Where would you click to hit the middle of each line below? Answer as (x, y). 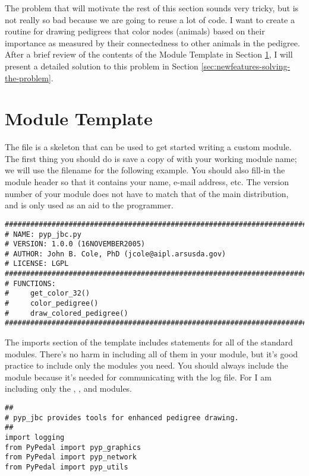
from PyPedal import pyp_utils (67, 467)
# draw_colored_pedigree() (67, 313)
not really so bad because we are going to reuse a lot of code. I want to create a (150, 19)
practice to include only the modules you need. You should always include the (146, 365)
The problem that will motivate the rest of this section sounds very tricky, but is (152, 8)
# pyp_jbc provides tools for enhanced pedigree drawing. (122, 418)
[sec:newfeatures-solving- (246, 66)
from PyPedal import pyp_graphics (73, 447)
